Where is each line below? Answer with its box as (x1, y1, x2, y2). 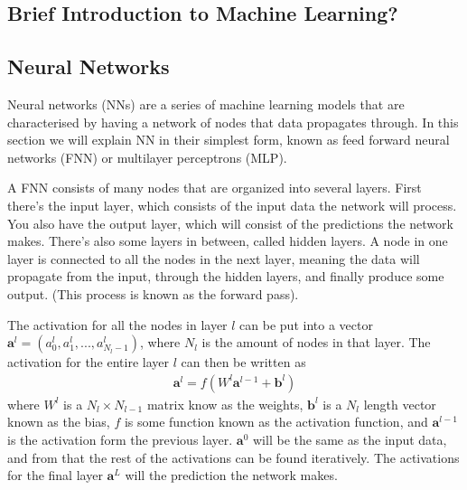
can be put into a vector (239, 315, 373, 334)
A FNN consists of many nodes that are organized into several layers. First (7, 178, 422, 197)
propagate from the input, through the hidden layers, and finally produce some (7, 267, 444, 286)
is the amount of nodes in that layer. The (201, 333, 431, 352)
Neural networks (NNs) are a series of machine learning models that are (7, 94, 405, 113)
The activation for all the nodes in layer (7, 315, 228, 334)
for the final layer (7, 466, 103, 485)
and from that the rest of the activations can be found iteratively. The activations (7, 448, 460, 466)
